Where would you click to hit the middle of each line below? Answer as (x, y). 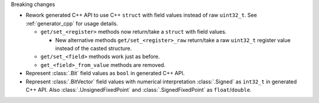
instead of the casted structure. (94, 48)
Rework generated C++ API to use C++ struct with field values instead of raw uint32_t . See (141, 15)
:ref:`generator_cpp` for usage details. (72, 23)
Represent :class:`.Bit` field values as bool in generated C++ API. (105, 73)
